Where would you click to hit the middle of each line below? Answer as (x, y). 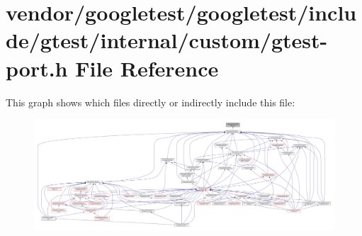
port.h (37, 68)
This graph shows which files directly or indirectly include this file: (151, 102)
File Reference (147, 68)
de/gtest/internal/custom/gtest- (167, 40)
